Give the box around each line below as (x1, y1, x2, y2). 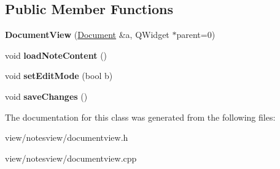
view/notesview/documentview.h (5, 131, 128, 144)
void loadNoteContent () (5, 48, 107, 61)
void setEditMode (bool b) (5, 69, 113, 82)
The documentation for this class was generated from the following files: (5, 110, 276, 123)
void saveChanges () (5, 89, 88, 102)
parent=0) (176, 28, 216, 41)
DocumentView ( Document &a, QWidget (5, 28, 169, 41)
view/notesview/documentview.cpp (5, 151, 137, 164)
